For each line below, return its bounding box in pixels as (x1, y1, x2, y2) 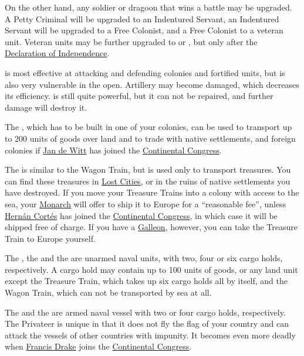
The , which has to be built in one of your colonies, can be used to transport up (5, 121, 292, 133)
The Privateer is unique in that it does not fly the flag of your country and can (5, 317, 289, 330)
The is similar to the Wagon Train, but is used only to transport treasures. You (5, 163, 291, 176)
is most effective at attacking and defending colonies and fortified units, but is (5, 66, 285, 78)
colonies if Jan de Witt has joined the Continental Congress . (5, 143, 222, 156)
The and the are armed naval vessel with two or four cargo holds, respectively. (5, 306, 286, 318)
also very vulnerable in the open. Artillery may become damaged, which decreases (5, 78, 299, 90)
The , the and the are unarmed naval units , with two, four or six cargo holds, (5, 252, 283, 264)
